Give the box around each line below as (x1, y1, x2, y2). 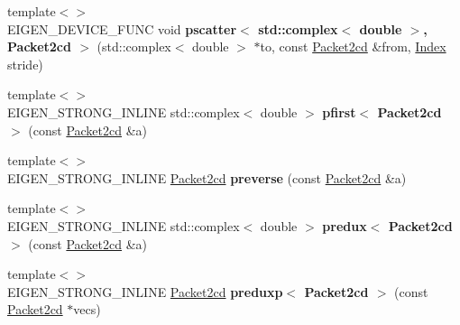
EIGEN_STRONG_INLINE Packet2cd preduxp (7, 282, 283, 301)
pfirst (322, 102, 356, 121)
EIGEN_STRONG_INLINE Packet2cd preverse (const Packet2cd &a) (7, 168, 407, 187)
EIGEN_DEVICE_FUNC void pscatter (7, 19, 237, 38)
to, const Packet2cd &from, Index (260, 37, 446, 56)
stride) (7, 54, 43, 73)
